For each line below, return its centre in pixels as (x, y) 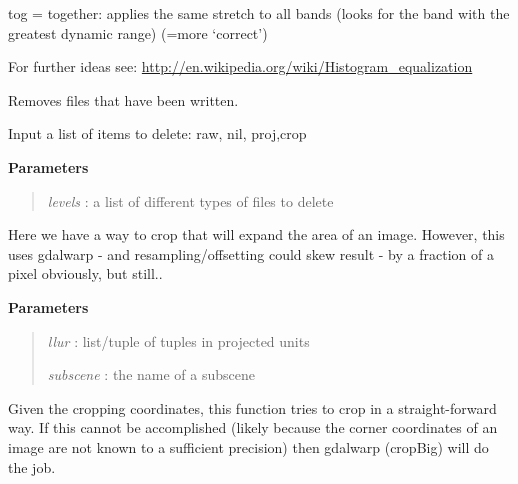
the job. (32, 466)
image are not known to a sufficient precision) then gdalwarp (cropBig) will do (248, 446)
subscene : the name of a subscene (151, 374)
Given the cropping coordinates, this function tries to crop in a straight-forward (252, 407)
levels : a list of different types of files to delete (190, 200)
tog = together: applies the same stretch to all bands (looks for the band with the (259, 13)
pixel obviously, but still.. (85, 273)
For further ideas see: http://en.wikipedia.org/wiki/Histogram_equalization (240, 66)
